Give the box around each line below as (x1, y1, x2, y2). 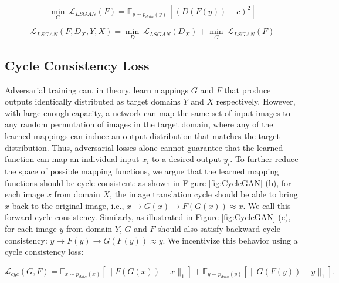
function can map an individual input (5, 153, 140, 165)
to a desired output (152, 153, 221, 165)
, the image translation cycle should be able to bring (110, 188, 298, 200)
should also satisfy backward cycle (158, 222, 280, 234)
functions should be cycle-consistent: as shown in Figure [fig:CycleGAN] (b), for (5, 176, 291, 188)
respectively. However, (216, 95, 296, 107)
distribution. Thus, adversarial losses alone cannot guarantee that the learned (5, 141, 283, 153)
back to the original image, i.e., (12, 199, 124, 211)
